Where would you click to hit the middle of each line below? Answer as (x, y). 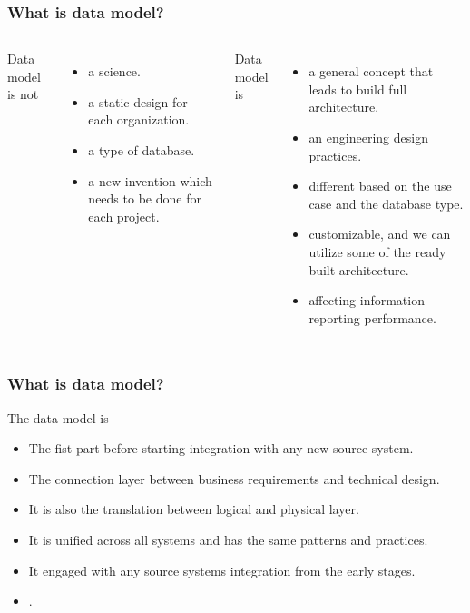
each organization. (139, 119)
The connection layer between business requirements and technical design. (234, 478)
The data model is (58, 417)
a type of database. (142, 150)
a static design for (138, 101)
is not (23, 94)
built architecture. (359, 269)
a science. (114, 71)
